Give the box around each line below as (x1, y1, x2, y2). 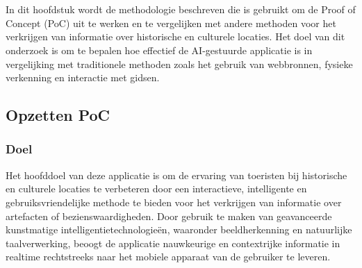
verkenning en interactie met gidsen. (6, 70, 160, 85)
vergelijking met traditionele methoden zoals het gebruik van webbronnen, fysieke (6, 56, 353, 71)
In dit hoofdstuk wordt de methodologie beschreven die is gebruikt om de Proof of (6, 2, 356, 17)
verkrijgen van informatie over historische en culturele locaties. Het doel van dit (6, 29, 345, 44)
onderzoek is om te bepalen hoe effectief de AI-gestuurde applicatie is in (6, 42, 313, 57)
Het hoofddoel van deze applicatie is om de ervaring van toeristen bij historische (6, 167, 347, 182)
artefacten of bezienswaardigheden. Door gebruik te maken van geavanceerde (6, 208, 332, 223)
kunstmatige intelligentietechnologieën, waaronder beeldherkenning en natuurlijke (6, 222, 352, 237)
